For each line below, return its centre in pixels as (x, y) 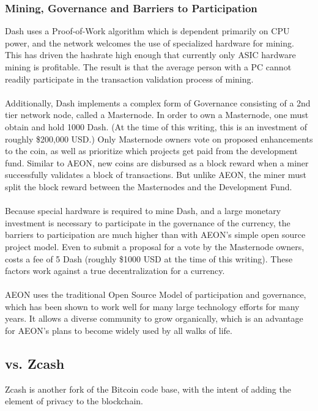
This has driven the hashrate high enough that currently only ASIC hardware (150, 55)
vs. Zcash (35, 364)
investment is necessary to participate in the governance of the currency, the (148, 222)
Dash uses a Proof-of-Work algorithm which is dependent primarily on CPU (147, 31)
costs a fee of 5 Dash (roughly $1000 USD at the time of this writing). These (149, 258)
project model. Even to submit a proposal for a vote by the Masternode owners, (155, 246)
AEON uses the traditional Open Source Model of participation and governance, (156, 294)
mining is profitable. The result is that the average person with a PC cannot (148, 67)
